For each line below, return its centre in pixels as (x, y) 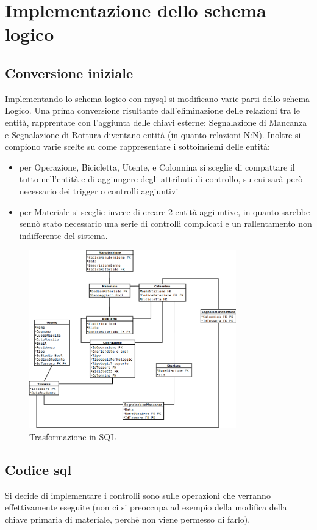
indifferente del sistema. (63, 235)
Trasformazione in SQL (73, 436)
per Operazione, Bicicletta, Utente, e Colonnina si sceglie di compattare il (157, 167)
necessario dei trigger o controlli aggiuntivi (99, 190)
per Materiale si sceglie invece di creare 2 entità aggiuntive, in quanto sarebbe (165, 211)
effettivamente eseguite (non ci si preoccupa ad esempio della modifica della (146, 507)
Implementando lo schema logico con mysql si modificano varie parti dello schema (158, 98)
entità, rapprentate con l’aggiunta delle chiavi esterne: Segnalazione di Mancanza (156, 122)
